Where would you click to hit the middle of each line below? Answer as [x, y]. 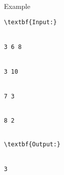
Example [17, 6]
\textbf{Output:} [32, 144]
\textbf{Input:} [31, 22]
